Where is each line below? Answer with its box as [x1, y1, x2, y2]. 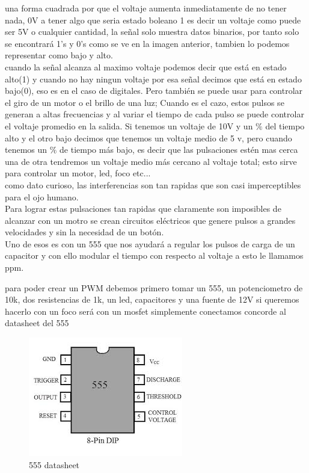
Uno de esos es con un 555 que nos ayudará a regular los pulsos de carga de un [5, 237, 295, 250]
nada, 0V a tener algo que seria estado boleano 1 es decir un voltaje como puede [5, 13, 301, 26]
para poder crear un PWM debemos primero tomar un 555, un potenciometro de [5, 281, 303, 294]
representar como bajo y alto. [5, 49, 113, 61]
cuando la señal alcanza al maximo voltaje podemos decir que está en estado [5, 60, 287, 73]
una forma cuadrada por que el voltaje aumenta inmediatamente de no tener [5, 2, 287, 14]
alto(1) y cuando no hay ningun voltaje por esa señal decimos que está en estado [5, 72, 302, 85]
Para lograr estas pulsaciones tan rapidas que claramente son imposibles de [5, 202, 281, 215]
